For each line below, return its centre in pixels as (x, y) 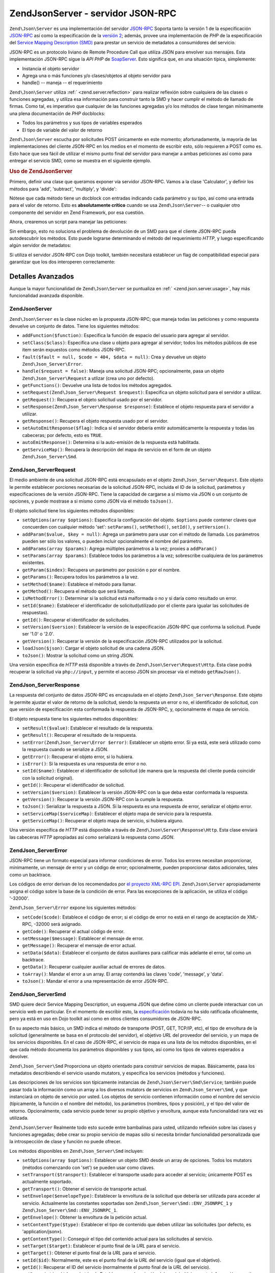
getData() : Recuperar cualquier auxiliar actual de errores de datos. (94, 967)
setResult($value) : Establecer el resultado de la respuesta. (88, 728)
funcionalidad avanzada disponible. (47, 296)
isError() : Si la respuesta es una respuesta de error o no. (85, 763)
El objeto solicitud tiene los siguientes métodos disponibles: (72, 510)
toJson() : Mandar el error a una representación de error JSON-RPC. (95, 981)
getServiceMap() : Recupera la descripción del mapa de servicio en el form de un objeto (117, 449)
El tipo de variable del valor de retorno (62, 130)
